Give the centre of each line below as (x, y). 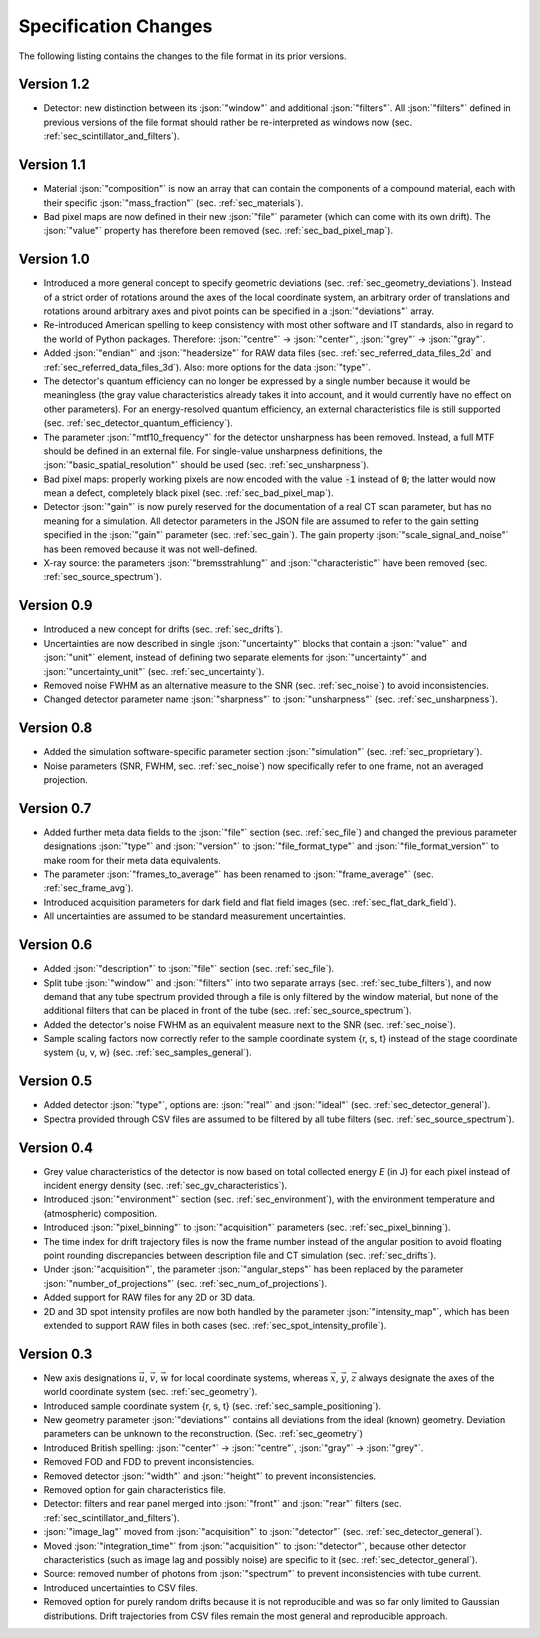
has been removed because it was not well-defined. (150, 549)
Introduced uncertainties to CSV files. (121, 1587)
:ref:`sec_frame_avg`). (88, 888)
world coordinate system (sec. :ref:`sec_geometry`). (150, 1392)
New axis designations (90, 1377)
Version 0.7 (55, 808)
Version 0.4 (56, 1147)
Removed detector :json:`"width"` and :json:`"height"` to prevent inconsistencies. (210, 1476)
